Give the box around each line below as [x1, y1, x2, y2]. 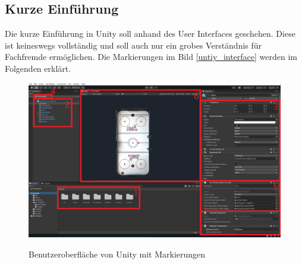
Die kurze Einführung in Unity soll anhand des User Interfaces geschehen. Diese [5, 27, 295, 40]
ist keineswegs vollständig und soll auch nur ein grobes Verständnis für [5, 39, 262, 51]
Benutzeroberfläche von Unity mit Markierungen [29, 247, 206, 260]
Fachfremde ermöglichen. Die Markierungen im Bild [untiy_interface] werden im [5, 50, 298, 63]
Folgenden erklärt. [5, 62, 71, 74]
